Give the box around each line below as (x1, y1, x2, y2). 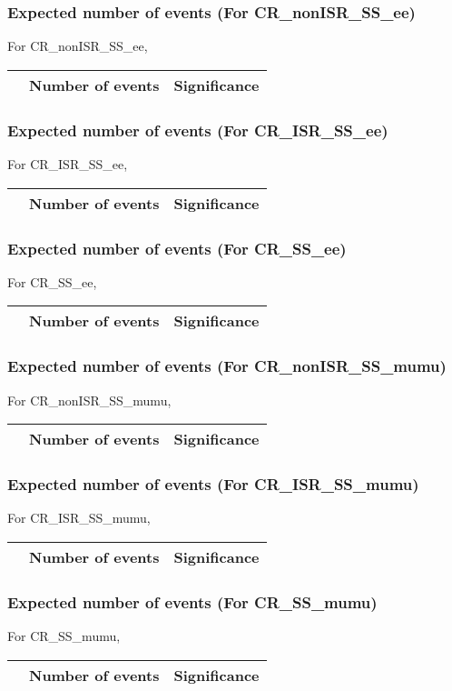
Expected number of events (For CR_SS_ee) (7, 236, 347, 259)
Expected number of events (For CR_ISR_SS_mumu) (7, 473, 419, 496)
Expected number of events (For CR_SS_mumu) (7, 590, 378, 613)
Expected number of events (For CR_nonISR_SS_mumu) (7, 355, 447, 377)
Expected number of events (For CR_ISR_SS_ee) (7, 118, 388, 141)
